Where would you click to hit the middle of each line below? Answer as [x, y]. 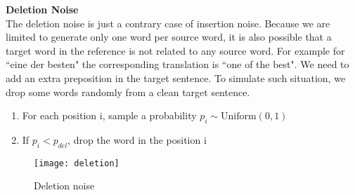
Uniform [239, 117]
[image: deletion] [77, 163]
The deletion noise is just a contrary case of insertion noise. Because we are [168, 23]
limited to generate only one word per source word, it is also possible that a [169, 37]
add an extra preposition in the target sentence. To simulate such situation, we [176, 78]
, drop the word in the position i [137, 139]
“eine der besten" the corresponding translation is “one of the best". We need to [177, 64]
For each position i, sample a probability [109, 115]
